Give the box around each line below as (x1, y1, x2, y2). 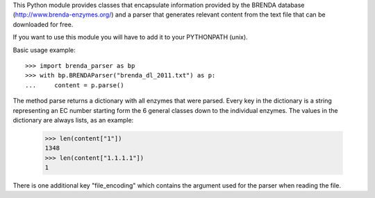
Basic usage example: (12, 46, 76, 54)
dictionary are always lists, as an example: (12, 116, 134, 124)
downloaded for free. (12, 20, 74, 28)
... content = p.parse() (25, 81, 124, 89)
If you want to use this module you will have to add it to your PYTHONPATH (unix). (12, 33, 248, 42)
